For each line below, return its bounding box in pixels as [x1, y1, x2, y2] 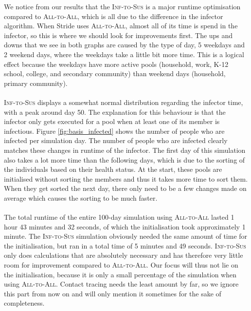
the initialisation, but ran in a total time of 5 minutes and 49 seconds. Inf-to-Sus [4, 240, 246, 250]
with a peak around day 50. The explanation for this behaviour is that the [4, 106, 226, 117]
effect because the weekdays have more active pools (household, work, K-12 [4, 59, 229, 69]
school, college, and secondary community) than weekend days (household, [4, 68, 226, 79]
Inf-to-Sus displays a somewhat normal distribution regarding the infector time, [4, 97, 243, 107]
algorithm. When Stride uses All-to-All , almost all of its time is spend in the [4, 21, 238, 31]
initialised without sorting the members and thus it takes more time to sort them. [4, 173, 248, 184]
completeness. [4, 298, 45, 308]
